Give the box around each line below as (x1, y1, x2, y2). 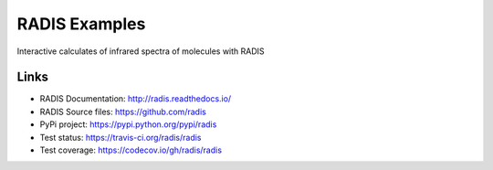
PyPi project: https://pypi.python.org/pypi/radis (39, 119, 217, 130)
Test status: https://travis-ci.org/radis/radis (39, 132, 202, 143)
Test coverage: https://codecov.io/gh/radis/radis (39, 144, 223, 155)
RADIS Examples (16, 14, 146, 34)
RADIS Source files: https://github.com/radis (39, 106, 207, 117)
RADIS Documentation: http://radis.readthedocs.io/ (39, 93, 232, 104)
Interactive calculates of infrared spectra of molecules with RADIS (16, 46, 265, 57)
